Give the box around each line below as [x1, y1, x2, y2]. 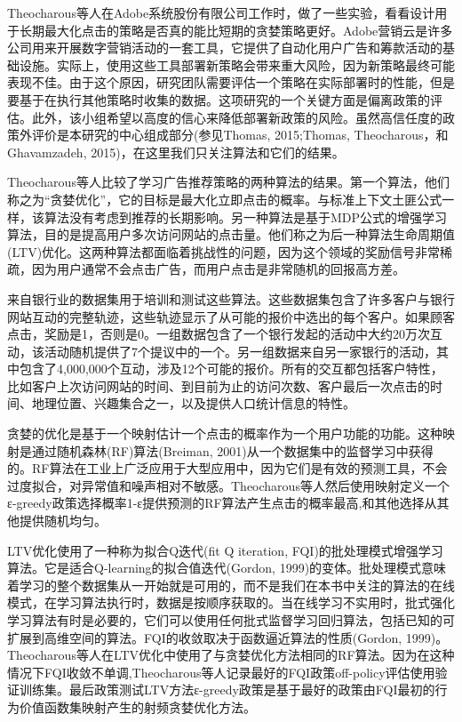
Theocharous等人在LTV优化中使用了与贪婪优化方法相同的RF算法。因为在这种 [7, 646, 455, 664]
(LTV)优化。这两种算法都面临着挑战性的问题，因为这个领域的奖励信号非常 [7, 242, 441, 261]
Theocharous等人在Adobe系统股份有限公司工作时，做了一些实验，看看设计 [7, 4, 435, 21]
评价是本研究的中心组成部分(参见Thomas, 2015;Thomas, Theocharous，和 [31, 125, 449, 144]
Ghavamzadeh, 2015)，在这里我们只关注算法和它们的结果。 [7, 142, 345, 161]
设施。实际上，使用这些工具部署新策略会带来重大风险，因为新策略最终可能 [19, 55, 455, 74]
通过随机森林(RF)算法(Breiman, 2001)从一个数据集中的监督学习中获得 [31, 441, 434, 460]
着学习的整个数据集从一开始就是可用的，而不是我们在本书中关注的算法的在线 [7, 575, 455, 594]
